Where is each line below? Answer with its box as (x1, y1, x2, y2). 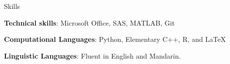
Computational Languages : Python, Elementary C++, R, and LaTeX (4, 34, 226, 44)
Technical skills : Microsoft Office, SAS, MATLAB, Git (4, 17, 175, 28)
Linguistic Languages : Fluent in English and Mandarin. (4, 50, 181, 61)
